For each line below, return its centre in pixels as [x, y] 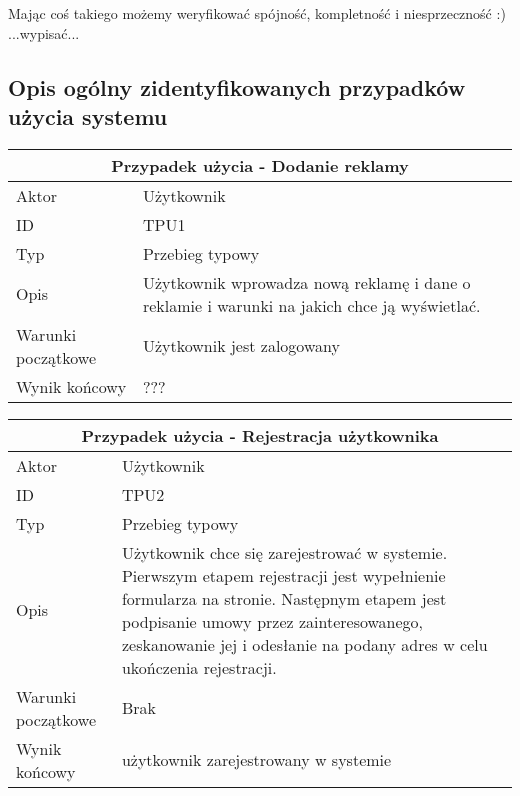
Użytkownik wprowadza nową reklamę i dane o [306, 282]
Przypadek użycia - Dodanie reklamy [260, 165]
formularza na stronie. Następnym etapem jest [284, 598]
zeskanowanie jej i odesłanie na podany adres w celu [304, 644]
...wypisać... [44, 32]
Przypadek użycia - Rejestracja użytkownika [260, 435]
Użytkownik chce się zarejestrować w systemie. [284, 552]
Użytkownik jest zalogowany [241, 346]
